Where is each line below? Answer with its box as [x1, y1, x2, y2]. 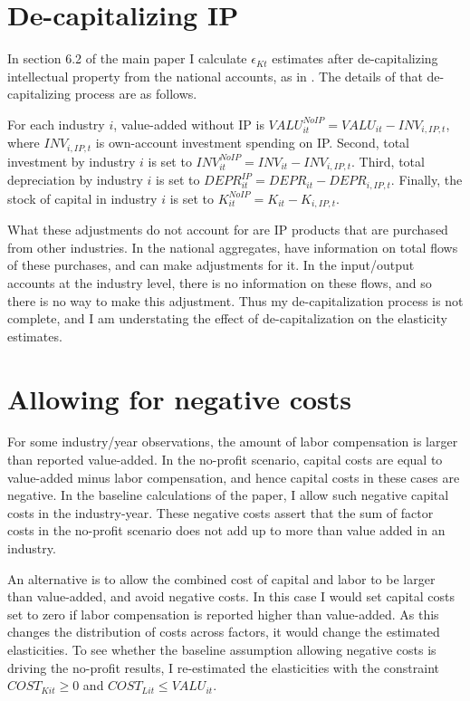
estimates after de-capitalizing [272, 49, 438, 68]
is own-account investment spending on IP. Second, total [95, 133, 409, 152]
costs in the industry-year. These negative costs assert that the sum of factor [7, 503, 434, 522]
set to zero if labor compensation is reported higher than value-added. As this [7, 604, 439, 623]
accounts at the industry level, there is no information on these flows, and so [7, 273, 432, 292]
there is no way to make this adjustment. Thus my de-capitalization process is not [7, 291, 464, 310]
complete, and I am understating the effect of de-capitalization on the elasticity [7, 309, 447, 328]
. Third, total [351, 151, 425, 170]
